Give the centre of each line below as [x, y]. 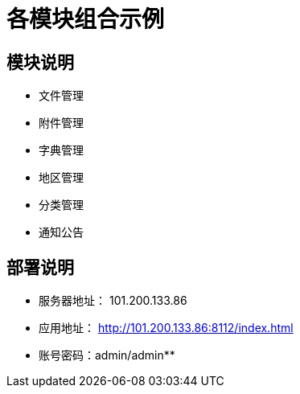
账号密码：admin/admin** [107, 355]
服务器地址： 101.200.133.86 [113, 301]
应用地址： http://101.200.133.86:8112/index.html [166, 328]
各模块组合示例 [86, 19]
